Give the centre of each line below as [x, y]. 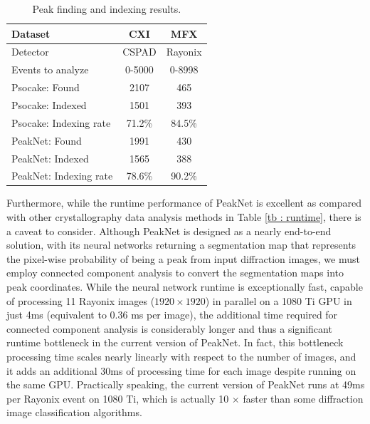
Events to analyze [50, 69]
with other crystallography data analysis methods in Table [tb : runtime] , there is [184, 217]
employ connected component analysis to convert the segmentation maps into [175, 273]
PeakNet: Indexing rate [62, 176]
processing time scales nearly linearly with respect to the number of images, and [181, 356]
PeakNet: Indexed [50, 158]
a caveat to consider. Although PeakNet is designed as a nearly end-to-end [169, 231]
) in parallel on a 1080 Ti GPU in [279, 300]
